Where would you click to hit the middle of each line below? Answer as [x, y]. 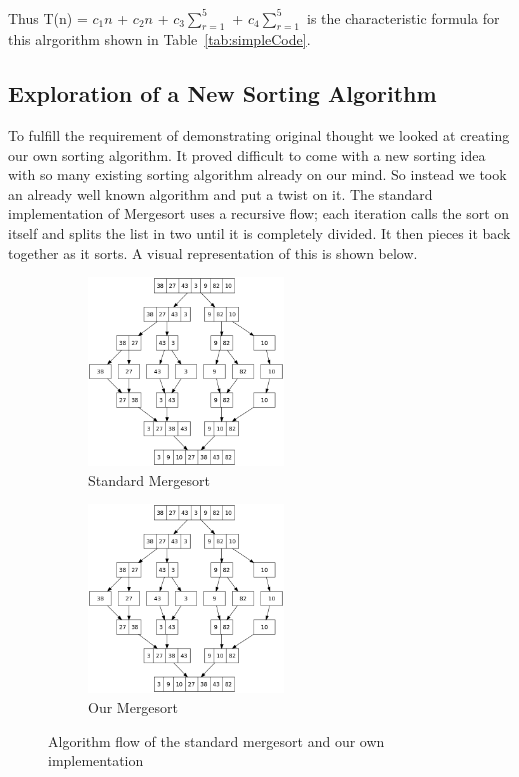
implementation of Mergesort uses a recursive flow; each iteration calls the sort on [259, 213]
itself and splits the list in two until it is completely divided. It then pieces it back [259, 233]
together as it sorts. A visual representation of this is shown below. [213, 252]
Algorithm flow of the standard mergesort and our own [216, 740]
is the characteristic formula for [403, 17]
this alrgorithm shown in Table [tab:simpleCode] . [159, 39]
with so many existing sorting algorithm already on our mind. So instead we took [257, 174]
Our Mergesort [133, 706]
